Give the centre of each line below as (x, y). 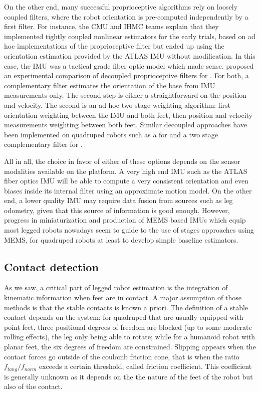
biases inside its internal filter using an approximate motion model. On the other (128, 190)
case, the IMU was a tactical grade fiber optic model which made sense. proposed (129, 65)
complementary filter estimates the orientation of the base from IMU (110, 85)
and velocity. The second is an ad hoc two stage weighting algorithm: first (117, 105)
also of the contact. (33, 386)
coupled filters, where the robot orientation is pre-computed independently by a (126, 16)
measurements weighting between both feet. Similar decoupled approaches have (125, 125)
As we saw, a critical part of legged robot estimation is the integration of (116, 287)
